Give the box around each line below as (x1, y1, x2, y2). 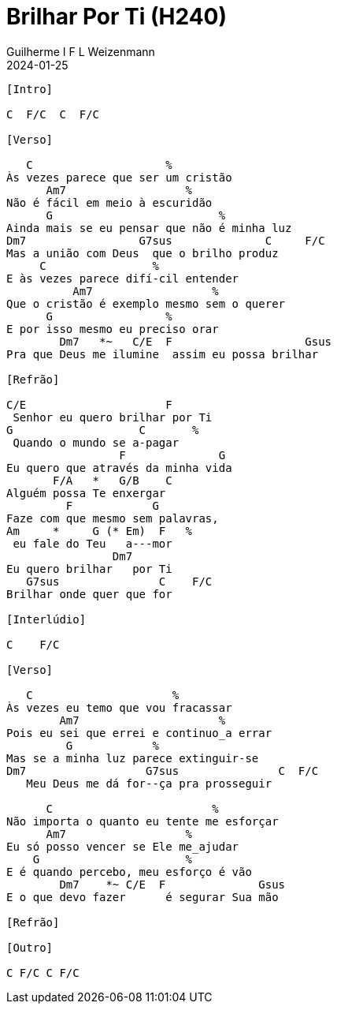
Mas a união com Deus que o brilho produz (6, 246, 279, 260)
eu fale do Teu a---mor (13, 537, 172, 550)
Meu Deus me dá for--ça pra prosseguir (26, 776, 272, 790)
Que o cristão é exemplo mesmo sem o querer (6, 297, 286, 310)
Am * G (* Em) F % (6, 524, 193, 537)
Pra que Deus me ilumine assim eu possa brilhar (6, 347, 319, 361)
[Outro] (6, 941, 54, 954)
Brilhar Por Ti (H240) (6, 3, 228, 30)
